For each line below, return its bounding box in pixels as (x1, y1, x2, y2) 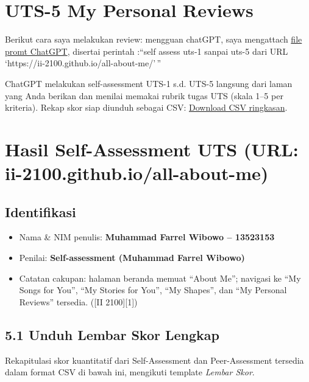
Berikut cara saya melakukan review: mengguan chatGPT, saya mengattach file (5, 33, 302, 46)
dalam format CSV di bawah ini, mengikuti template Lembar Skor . (5, 366, 255, 378)
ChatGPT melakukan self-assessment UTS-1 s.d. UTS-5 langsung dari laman (5, 77, 293, 89)
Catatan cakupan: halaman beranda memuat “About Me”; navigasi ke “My (19, 271, 301, 284)
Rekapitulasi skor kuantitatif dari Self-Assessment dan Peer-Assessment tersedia (5, 353, 304, 366)
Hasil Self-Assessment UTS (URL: (5, 136, 299, 161)
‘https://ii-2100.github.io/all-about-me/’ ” (5, 57, 162, 69)
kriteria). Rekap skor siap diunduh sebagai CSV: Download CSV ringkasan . (5, 101, 288, 114)
